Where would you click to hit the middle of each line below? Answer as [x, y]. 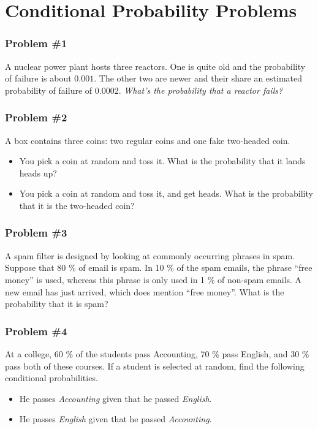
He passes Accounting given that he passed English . [115, 398]
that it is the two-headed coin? [77, 205]
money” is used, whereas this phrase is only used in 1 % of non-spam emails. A [153, 279]
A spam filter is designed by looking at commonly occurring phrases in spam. [150, 255]
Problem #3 [36, 233]
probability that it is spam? [57, 304]
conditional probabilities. [51, 378]
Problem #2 [36, 117]
